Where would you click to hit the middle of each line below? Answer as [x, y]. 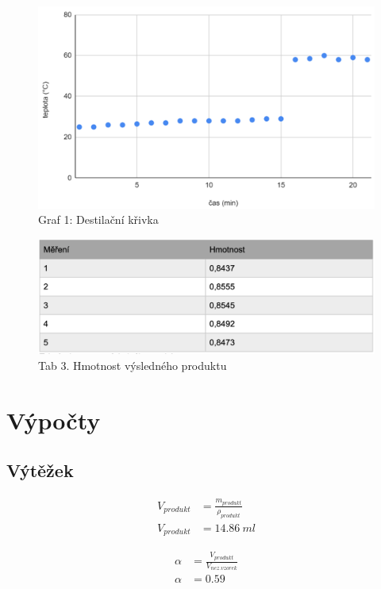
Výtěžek [40, 470]
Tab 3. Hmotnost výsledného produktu [133, 365]
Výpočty [54, 420]
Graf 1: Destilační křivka [98, 219]
